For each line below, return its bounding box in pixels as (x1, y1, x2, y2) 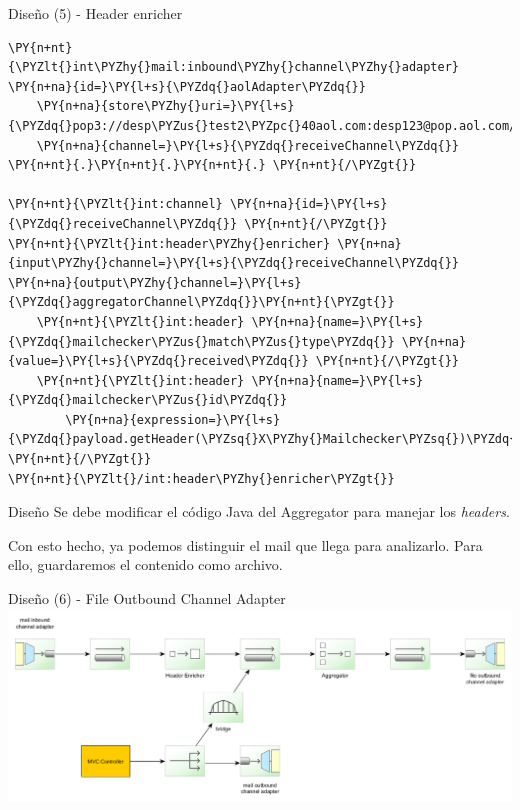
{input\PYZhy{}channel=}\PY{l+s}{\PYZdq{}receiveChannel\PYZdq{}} (8, 256, 460, 271)
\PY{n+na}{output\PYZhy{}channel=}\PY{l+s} (8, 275, 302, 290)
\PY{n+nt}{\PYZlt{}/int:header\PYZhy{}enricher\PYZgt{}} (8, 471, 395, 486)
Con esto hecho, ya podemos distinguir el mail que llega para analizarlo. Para (8, 534, 483, 555)
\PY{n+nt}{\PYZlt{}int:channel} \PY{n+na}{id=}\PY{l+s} (8, 197, 388, 212)
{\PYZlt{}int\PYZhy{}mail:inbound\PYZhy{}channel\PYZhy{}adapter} (8, 60, 460, 75)
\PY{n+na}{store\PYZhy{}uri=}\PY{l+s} (36, 99, 295, 114)
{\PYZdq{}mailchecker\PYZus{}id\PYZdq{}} (8, 393, 288, 408)
